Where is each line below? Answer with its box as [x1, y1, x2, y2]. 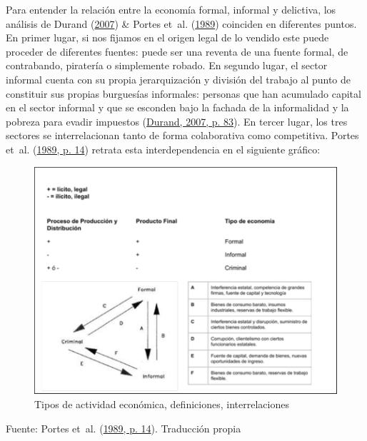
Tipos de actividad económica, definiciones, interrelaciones [34, 397, 289, 412]
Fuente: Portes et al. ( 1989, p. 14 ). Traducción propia [6, 420, 241, 435]
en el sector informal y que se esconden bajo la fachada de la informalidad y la [6, 100, 349, 115]
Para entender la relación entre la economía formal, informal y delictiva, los [6, 2, 336, 16]
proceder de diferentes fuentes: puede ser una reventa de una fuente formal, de [6, 44, 348, 59]
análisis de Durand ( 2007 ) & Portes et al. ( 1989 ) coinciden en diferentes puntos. [6, 16, 357, 31]
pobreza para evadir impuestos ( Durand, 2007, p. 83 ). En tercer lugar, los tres [6, 113, 348, 128]
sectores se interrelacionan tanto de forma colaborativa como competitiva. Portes [6, 128, 359, 143]
